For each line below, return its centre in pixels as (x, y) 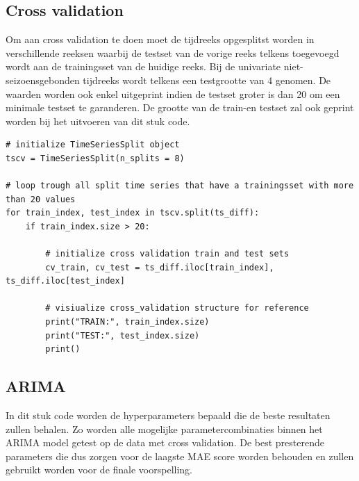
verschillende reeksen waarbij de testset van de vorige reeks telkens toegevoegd (173, 52)
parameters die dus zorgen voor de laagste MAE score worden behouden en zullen (180, 456)
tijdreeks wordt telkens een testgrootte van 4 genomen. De (207, 80)
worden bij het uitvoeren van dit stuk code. (98, 121)
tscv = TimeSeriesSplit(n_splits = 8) (95, 158)
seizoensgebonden (43, 80)
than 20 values (41, 199)
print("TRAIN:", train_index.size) (127, 322)
